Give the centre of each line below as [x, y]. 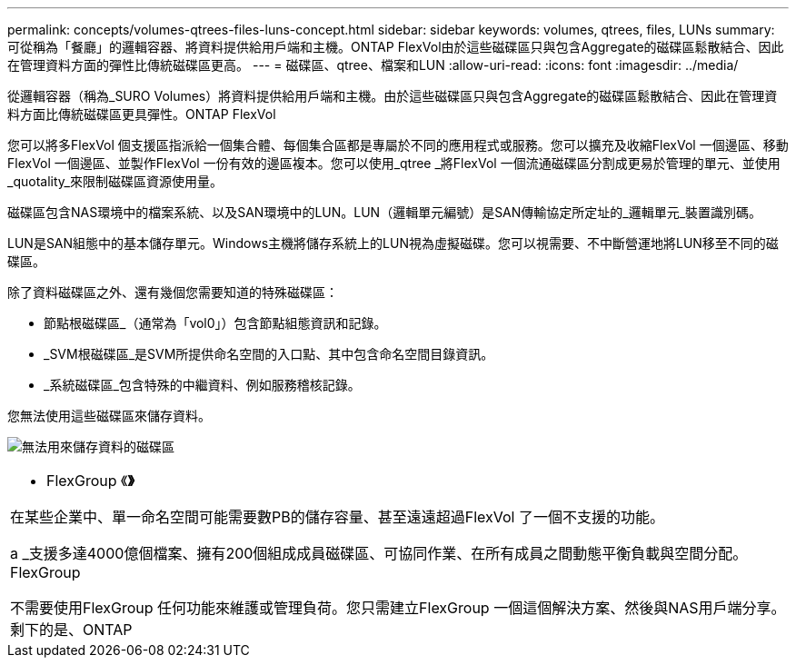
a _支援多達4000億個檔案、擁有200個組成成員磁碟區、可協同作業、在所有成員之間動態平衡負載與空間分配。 [379, 553]
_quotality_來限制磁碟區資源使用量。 [115, 181]
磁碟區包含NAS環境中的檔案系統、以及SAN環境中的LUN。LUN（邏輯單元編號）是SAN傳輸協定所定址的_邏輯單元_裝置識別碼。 [385, 212]
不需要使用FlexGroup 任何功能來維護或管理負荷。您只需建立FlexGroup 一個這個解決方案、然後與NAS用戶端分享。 [398, 608]
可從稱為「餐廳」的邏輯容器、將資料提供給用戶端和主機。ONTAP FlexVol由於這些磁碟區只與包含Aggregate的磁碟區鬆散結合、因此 [396, 47]
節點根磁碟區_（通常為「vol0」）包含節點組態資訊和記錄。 [215, 323]
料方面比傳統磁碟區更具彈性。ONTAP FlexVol [142, 114]
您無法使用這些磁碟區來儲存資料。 [109, 416]
